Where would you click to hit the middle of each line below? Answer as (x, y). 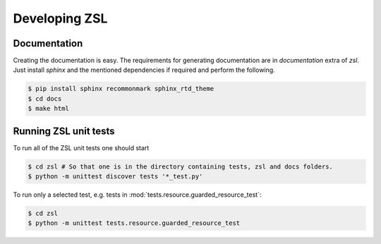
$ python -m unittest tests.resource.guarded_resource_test (134, 223)
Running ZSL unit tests (64, 131)
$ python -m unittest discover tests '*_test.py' (115, 177)
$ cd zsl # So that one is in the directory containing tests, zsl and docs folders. (180, 166)
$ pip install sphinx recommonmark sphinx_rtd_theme (121, 89)
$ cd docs (45, 98)
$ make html (49, 109)
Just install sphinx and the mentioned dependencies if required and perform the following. (144, 70)
